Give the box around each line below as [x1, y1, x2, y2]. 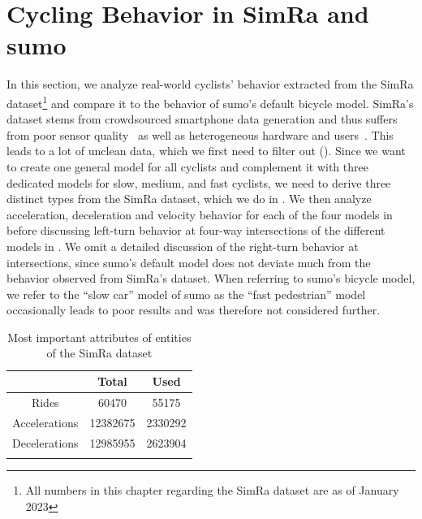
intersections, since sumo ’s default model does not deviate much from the [6, 253, 371, 270]
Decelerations [12, 434, 79, 451]
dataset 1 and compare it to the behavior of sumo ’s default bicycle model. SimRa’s [6, 92, 414, 111]
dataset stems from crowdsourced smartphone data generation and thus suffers [6, 110, 398, 128]
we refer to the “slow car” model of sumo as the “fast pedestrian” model [6, 285, 366, 302]
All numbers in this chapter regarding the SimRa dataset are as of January [25, 481, 399, 498]
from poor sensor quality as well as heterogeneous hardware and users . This [6, 126, 394, 143]
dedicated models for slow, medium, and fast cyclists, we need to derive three [6, 174, 391, 191]
